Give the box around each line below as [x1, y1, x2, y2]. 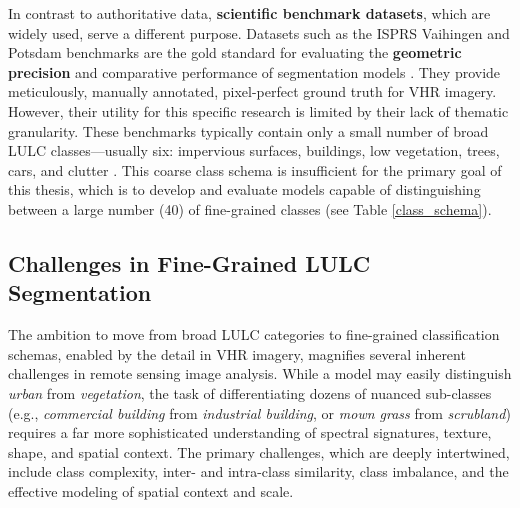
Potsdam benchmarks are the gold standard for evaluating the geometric [8, 42, 462, 63]
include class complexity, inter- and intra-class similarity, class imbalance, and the [8, 461, 509, 482]
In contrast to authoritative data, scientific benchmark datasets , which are [8, 3, 491, 23]
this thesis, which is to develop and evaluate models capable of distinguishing [8, 179, 481, 200]
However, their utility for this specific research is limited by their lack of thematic [8, 100, 509, 121]
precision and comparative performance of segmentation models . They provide [8, 61, 501, 82]
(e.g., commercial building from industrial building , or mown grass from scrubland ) [8, 402, 511, 423]
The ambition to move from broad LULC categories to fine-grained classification [8, 324, 500, 345]
